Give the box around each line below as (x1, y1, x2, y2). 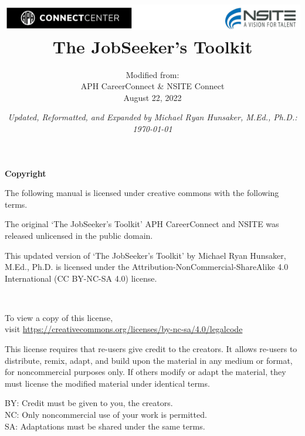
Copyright (5, 167, 46, 179)
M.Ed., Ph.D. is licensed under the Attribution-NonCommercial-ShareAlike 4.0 (5, 261, 289, 273)
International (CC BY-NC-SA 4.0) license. (5, 272, 157, 284)
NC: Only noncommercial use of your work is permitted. (5, 408, 207, 421)
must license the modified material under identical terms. (5, 377, 210, 389)
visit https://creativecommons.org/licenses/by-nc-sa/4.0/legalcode (5, 323, 243, 335)
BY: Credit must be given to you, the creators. (5, 397, 173, 409)
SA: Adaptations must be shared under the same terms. (5, 420, 205, 432)
